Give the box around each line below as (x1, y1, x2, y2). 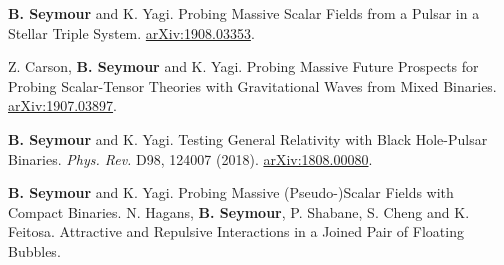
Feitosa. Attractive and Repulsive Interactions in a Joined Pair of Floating (8, 221, 464, 242)
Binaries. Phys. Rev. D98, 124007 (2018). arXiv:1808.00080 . (8, 148, 373, 169)
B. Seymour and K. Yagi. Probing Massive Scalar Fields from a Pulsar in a (8, 3, 480, 23)
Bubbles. (8, 240, 61, 261)
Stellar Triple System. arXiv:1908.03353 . (8, 22, 255, 43)
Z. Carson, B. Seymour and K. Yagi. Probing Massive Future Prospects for (8, 56, 479, 77)
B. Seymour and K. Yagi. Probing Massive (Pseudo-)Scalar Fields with (8, 182, 454, 203)
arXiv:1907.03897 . (8, 95, 117, 116)
